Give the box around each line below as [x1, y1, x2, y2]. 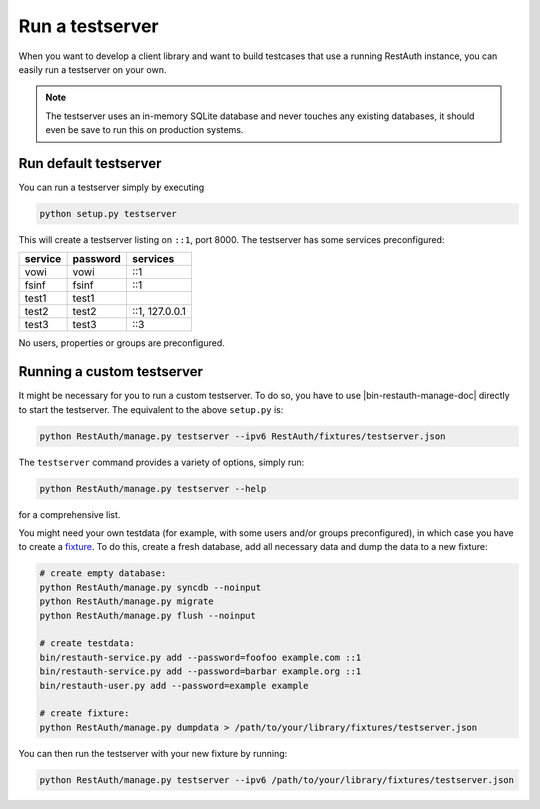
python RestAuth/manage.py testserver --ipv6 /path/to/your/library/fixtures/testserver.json [39, 774, 515, 785]
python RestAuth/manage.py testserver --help [39, 483, 267, 494]
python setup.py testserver [39, 208, 177, 219]
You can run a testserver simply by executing [18, 181, 205, 194]
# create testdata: [39, 638, 135, 649]
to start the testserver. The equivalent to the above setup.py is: [18, 403, 284, 415]
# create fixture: [39, 708, 130, 719]
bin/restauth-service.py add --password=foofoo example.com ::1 [39, 651, 362, 663]
